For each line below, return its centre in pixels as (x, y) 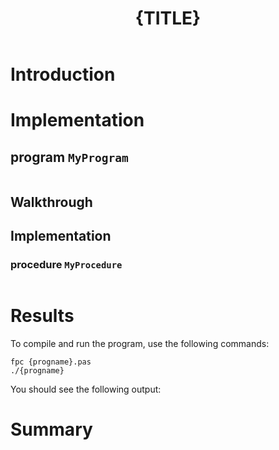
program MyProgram (69, 157)
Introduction (63, 74)
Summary (51, 429)
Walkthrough (51, 202)
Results (42, 316)
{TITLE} (168, 18)
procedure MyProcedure (66, 264)
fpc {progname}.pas (51, 362)
